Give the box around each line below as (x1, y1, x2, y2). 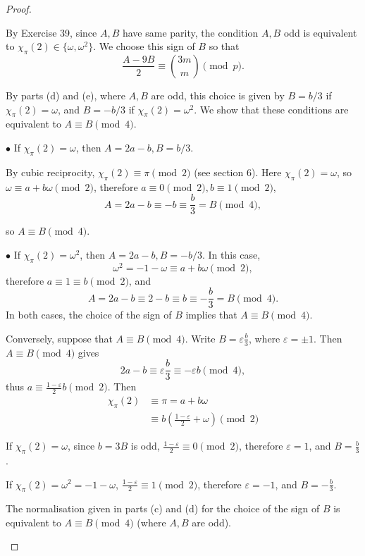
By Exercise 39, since (6, 25, 97, 39)
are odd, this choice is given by (151, 87, 285, 102)
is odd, (130, 438, 160, 453)
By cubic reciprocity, (6, 164, 95, 179)
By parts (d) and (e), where (6, 87, 125, 102)
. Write (185, 330, 216, 345)
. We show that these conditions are (194, 101, 349, 116)
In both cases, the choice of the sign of (6, 307, 172, 322)
